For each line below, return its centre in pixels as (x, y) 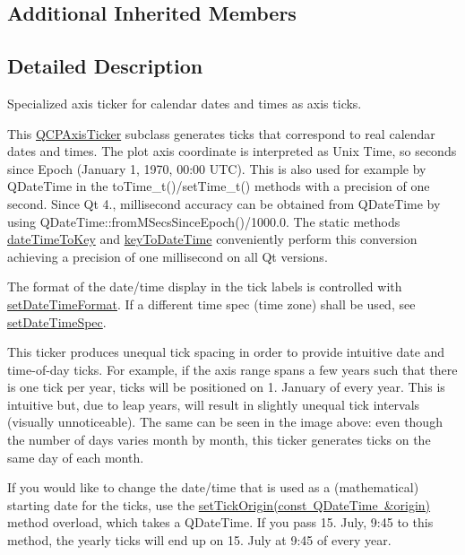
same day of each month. (76, 457)
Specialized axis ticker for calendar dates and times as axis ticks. (185, 103)
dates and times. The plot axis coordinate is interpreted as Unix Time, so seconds (232, 151)
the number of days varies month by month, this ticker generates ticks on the (219, 440)
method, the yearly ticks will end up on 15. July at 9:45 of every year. (199, 540)
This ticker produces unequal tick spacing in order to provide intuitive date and (226, 352)
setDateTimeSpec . (57, 321)
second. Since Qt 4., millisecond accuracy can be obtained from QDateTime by (224, 203)
